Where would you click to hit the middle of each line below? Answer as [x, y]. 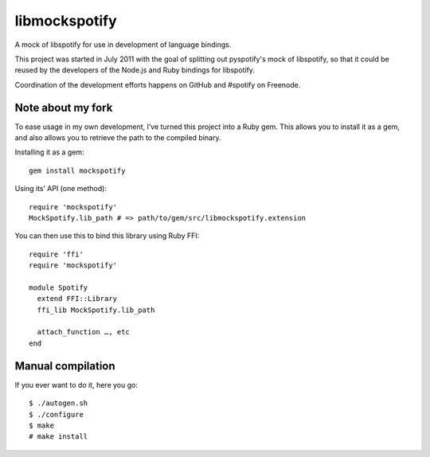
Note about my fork [64, 107]
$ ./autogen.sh [59, 403]
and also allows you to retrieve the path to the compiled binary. [118, 138]
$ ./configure [56, 414]
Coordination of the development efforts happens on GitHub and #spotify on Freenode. [158, 84]
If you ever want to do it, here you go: [76, 385]
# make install [59, 437]
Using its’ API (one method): [61, 189]
